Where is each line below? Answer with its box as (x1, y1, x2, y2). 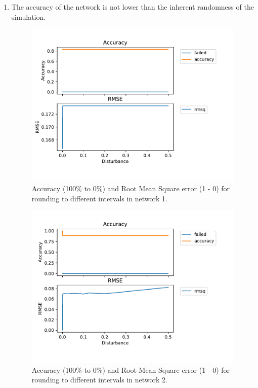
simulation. (11, 11, 46, 22)
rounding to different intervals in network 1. (31, 193, 167, 203)
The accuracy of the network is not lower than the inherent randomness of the (11, 2, 254, 12)
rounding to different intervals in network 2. (31, 374, 167, 385)
